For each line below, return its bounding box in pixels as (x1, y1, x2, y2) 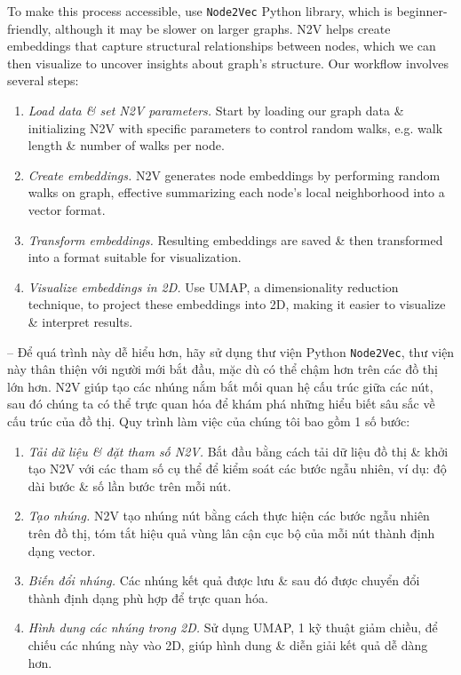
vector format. (28, 201, 106, 218)
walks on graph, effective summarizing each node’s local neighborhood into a (28, 183, 445, 202)
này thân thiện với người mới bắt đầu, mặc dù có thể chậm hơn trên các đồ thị (7, 360, 438, 378)
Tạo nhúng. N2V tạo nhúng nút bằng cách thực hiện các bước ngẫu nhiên (28, 506, 430, 525)
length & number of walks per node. (28, 136, 225, 155)
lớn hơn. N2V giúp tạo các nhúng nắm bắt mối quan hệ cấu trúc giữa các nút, (7, 377, 433, 395)
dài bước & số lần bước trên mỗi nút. (28, 476, 232, 495)
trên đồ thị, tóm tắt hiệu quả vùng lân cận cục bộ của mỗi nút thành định (28, 523, 435, 542)
